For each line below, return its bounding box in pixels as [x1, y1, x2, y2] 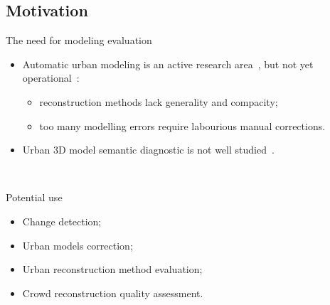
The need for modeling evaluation [6, 33, 152, 48]
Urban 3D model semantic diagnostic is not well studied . [22, 142, 275, 157]
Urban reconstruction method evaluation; [22, 262, 203, 277]
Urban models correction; [22, 237, 133, 252]
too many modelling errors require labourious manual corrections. [39, 118, 326, 133]
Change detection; [22, 213, 102, 228]
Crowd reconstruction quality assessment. [22, 285, 203, 300]
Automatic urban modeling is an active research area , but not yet [22, 56, 314, 71]
